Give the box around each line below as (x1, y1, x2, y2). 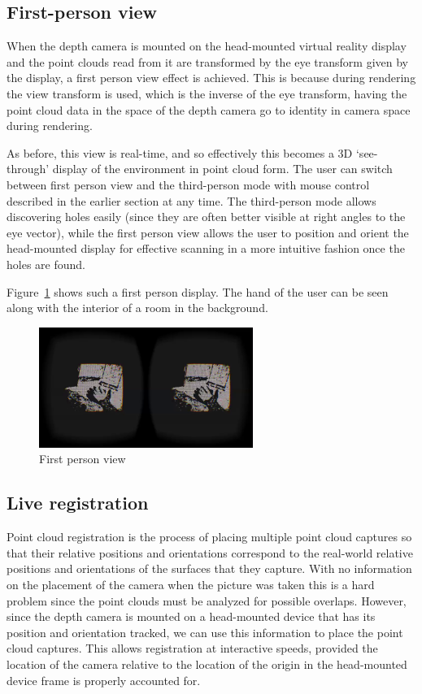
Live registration (7, 490, 149, 515)
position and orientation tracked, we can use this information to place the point (7, 623, 403, 640)
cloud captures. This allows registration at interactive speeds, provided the (7, 640, 378, 657)
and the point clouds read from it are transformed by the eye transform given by (7, 53, 409, 70)
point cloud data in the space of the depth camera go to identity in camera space (7, 101, 411, 118)
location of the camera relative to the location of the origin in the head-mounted (7, 655, 407, 672)
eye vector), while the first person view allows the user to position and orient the (7, 223, 409, 241)
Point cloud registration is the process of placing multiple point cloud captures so (7, 528, 412, 545)
